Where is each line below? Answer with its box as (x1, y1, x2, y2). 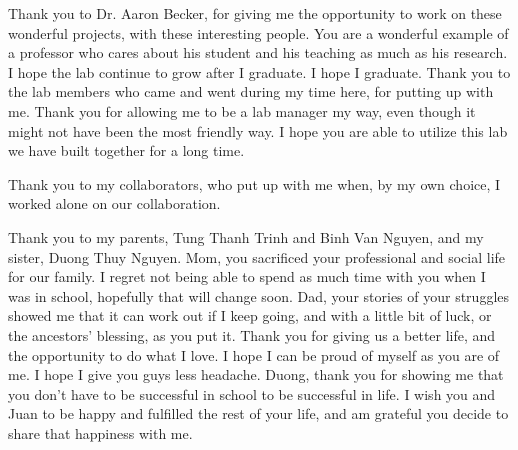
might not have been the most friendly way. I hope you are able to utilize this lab (8, 120, 508, 141)
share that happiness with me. (8, 422, 193, 443)
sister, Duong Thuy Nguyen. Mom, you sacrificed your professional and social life (8, 246, 506, 267)
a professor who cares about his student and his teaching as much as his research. (8, 42, 508, 63)
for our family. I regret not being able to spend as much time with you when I (8, 266, 486, 287)
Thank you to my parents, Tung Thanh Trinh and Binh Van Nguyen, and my (8, 226, 484, 247)
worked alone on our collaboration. (8, 193, 221, 214)
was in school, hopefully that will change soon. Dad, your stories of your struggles (8, 285, 510, 306)
